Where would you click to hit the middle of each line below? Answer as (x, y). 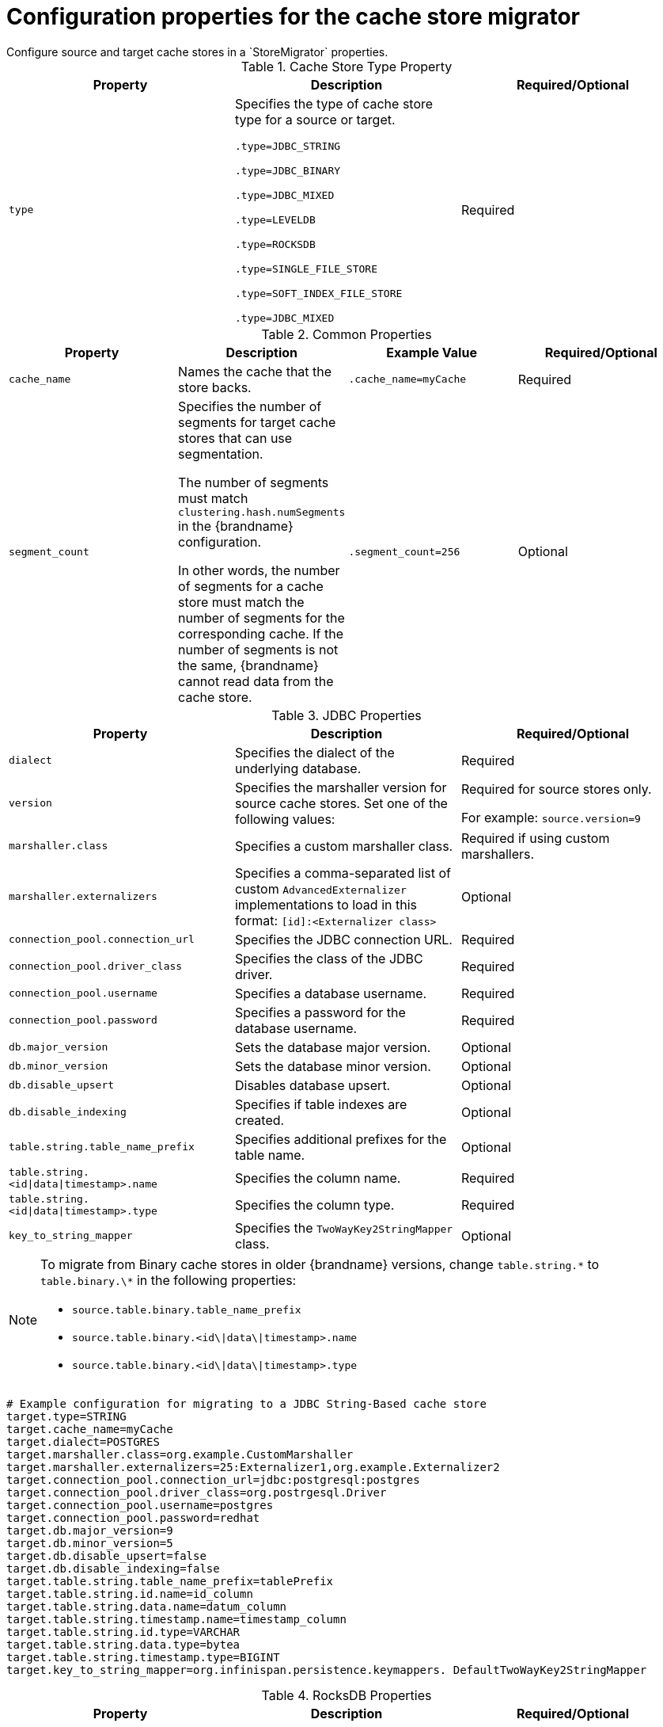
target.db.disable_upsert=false (106, 1555)
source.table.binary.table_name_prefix (187, 1310)
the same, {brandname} (248, 665)
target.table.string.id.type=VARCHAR (123, 1632)
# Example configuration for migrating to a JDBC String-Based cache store (246, 1403)
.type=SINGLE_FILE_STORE (306, 269)
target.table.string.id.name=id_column (130, 1594)
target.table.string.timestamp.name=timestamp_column (176, 1619)
